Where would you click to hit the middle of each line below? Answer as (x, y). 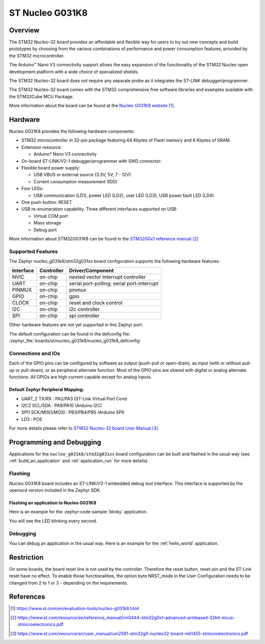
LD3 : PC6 (32, 419)
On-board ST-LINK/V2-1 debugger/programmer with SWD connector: (92, 161)
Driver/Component (91, 271)
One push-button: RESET (47, 202)
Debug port (45, 230)
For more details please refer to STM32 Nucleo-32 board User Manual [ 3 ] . (84, 428)
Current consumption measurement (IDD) (76, 181)
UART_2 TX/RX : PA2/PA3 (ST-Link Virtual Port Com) (74, 398)
